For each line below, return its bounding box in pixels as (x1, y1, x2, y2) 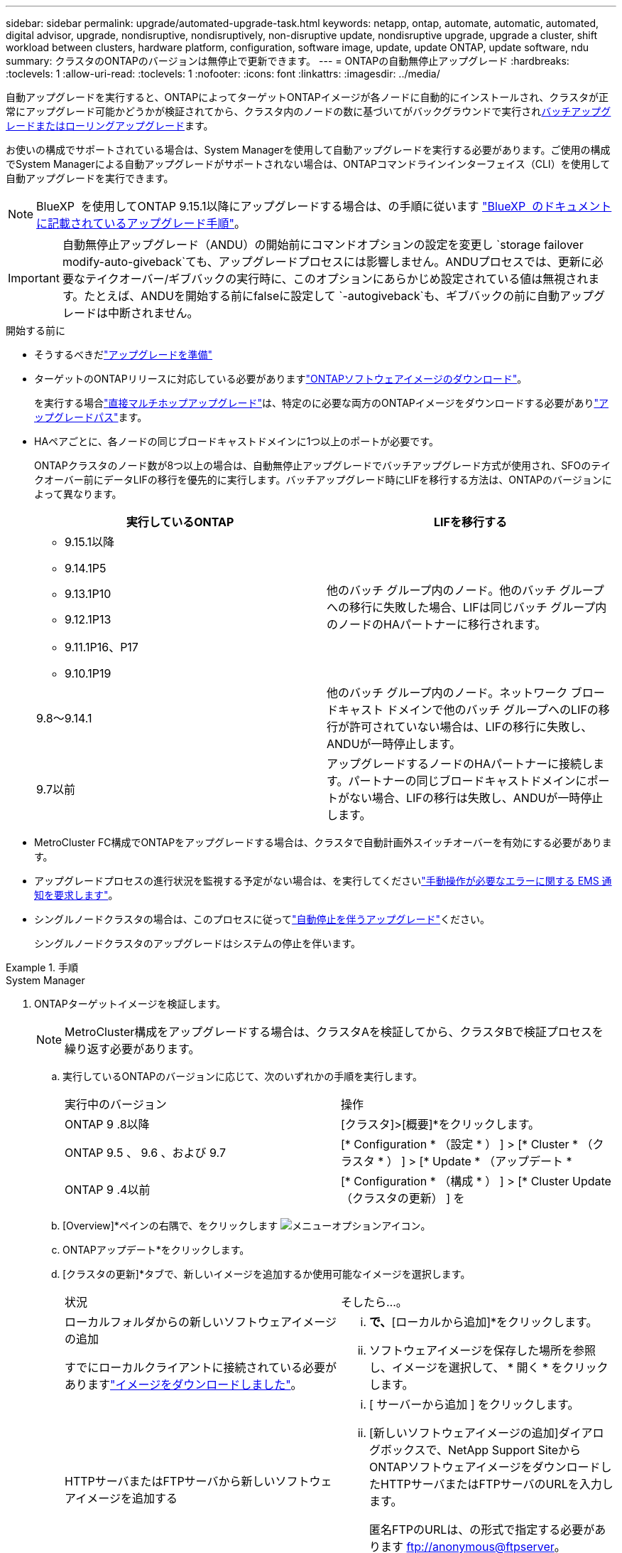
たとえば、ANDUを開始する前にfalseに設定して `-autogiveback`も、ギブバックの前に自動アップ (84, 289, 594, 303)
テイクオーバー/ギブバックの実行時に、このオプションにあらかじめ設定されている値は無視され (84, 272, 589, 286)
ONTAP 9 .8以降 (65, 1117, 150, 1131)
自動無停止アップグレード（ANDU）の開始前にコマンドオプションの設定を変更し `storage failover (62, 238, 584, 252)
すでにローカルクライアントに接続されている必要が (65, 1360, 337, 1375)
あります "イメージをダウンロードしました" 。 (65, 1377, 302, 1392)
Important (8, 271, 60, 285)
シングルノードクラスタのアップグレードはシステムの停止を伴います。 (34, 937, 361, 949)
